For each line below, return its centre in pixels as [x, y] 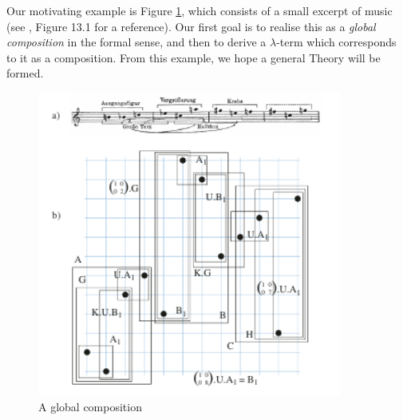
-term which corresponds [336, 42]
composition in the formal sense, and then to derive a [136, 42]
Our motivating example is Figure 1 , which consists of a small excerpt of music [200, 10]
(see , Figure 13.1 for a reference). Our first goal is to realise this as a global [191, 26]
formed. [25, 73]
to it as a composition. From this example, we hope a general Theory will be [194, 57]
